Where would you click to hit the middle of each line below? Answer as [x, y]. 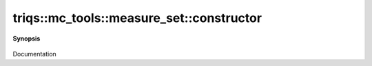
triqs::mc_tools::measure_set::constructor [137, 18]
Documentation [34, 54]
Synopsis [27, 38]
